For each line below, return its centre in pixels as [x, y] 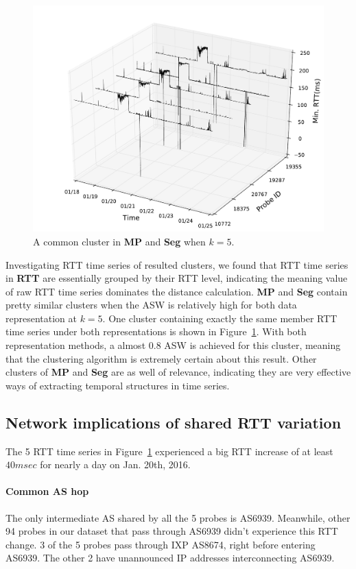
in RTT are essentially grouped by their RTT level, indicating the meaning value [177, 278]
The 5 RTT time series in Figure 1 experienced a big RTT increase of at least [169, 451]
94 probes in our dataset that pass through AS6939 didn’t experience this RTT [172, 531]
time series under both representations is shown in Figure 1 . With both [156, 331]
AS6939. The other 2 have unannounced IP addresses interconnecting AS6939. [170, 558]
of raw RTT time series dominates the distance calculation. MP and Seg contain [177, 291]
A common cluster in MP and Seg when [119, 241]
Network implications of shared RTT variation [174, 422]
